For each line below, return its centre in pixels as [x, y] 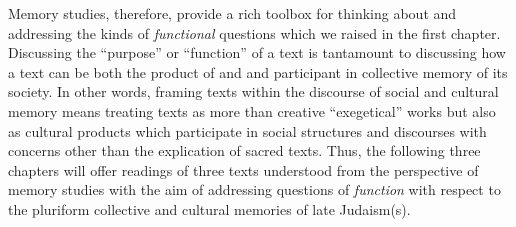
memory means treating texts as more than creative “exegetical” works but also [252, 110]
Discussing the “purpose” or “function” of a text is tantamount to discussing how [257, 52]
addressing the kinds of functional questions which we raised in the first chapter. [254, 32]
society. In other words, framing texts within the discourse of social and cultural [253, 91]
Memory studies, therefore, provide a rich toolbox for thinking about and [232, 13]
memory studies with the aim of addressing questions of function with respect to [254, 189]
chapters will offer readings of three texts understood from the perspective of [243, 169]
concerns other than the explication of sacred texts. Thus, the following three [244, 150]
